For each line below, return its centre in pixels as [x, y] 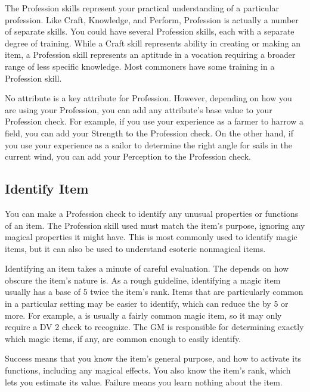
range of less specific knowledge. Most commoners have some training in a [140, 66]
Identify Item [47, 189]
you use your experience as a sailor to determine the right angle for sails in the [149, 144]
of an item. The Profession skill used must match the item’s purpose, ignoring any [155, 225]
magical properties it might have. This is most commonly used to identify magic [151, 237]
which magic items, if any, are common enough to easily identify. [123, 338]
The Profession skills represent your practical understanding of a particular [142, 8]
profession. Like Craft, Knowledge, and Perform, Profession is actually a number [152, 19]
